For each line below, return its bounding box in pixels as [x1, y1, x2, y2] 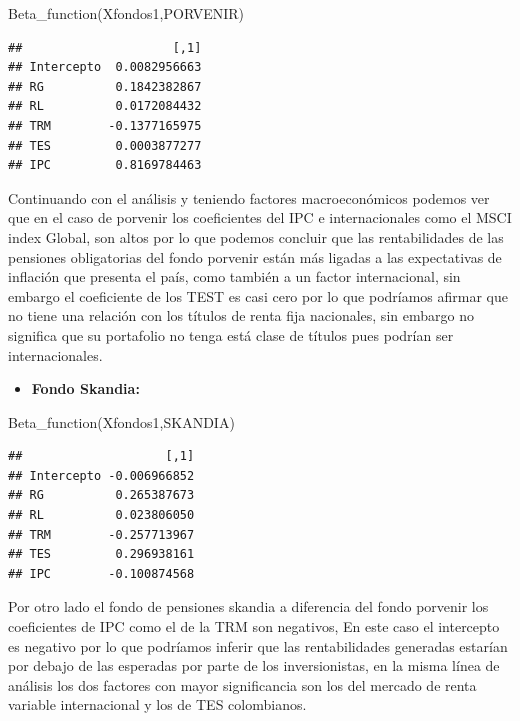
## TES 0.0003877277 [8, 138, 202, 153]
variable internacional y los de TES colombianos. [8, 694, 307, 715]
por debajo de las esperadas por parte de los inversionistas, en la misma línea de [8, 655, 500, 676]
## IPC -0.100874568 [8, 566, 195, 581]
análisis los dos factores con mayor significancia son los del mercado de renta [8, 674, 477, 695]
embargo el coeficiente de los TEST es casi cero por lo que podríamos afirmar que [8, 285, 509, 306]
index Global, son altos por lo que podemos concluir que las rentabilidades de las [8, 226, 504, 247]
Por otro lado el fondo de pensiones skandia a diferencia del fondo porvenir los [8, 596, 489, 617]
